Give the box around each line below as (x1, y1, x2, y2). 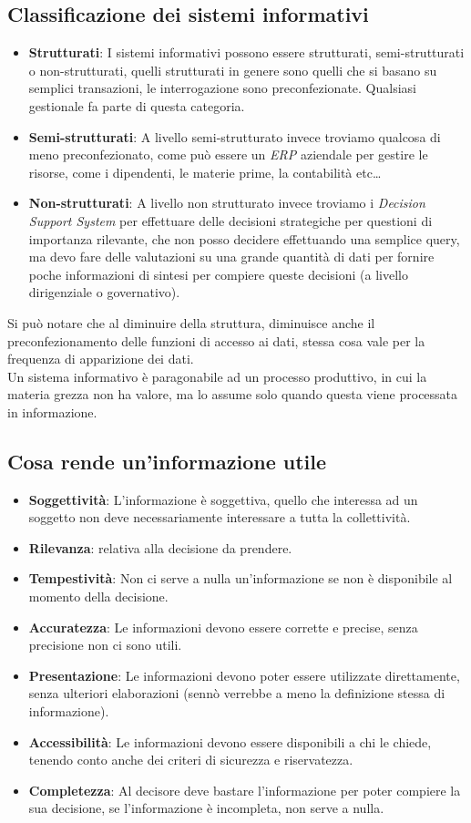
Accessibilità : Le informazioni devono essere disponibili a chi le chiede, (28, 732, 432, 751)
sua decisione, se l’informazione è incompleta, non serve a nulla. (28, 798, 384, 818)
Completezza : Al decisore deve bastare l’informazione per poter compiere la (28, 780, 461, 799)
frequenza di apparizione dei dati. (7, 349, 194, 368)
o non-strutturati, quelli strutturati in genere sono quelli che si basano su (28, 60, 437, 79)
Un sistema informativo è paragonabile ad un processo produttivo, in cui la (7, 366, 427, 386)
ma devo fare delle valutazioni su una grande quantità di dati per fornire (28, 247, 435, 266)
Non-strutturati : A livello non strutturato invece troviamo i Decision (28, 193, 425, 212)
